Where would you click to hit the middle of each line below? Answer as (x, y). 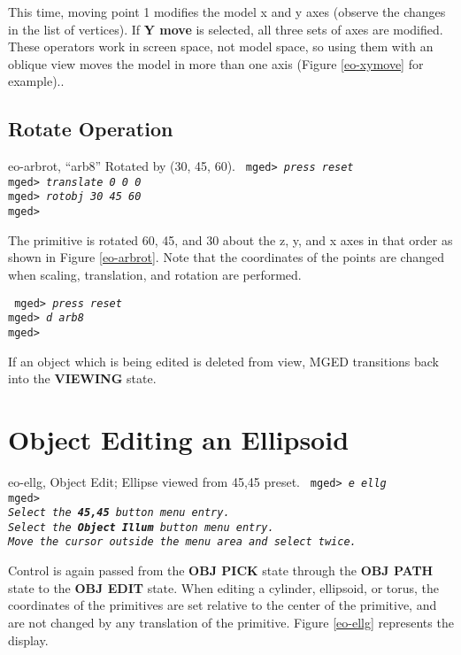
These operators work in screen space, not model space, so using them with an (221, 46)
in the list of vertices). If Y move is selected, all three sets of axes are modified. (226, 29)
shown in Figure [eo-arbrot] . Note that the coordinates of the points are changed (226, 257)
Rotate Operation (91, 129)
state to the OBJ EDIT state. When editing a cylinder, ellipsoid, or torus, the (224, 587)
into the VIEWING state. (82, 378)
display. (28, 640)
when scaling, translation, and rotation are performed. (155, 274)
